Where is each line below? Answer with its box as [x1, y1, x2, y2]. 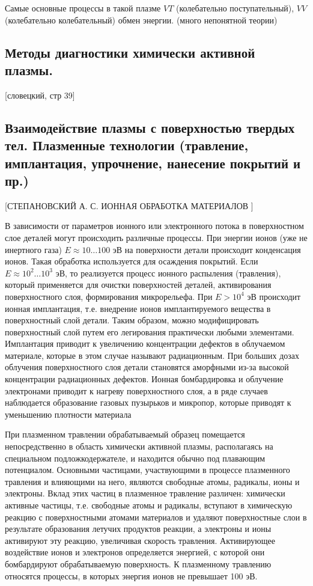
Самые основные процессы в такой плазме [5, 2, 161, 14]
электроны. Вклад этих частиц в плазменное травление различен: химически [5, 487, 285, 499]
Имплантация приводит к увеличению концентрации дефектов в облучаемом [5, 337, 285, 350]
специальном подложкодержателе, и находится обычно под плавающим [5, 451, 266, 464]
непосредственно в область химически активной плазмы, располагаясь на [5, 440, 273, 453]
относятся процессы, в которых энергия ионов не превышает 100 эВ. [5, 569, 258, 582]
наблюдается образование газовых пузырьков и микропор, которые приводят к [5, 396, 291, 409]
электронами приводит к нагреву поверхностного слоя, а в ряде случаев [5, 384, 268, 397]
